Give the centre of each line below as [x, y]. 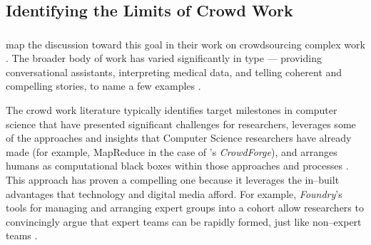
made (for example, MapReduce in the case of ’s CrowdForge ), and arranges [172, 151]
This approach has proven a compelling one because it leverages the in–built [173, 180]
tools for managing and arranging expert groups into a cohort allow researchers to [185, 208]
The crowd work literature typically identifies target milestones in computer [172, 110]
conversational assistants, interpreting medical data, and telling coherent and [174, 72]
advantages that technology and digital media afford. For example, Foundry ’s [174, 193]
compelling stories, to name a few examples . [103, 86]
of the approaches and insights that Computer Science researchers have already [179, 138]
